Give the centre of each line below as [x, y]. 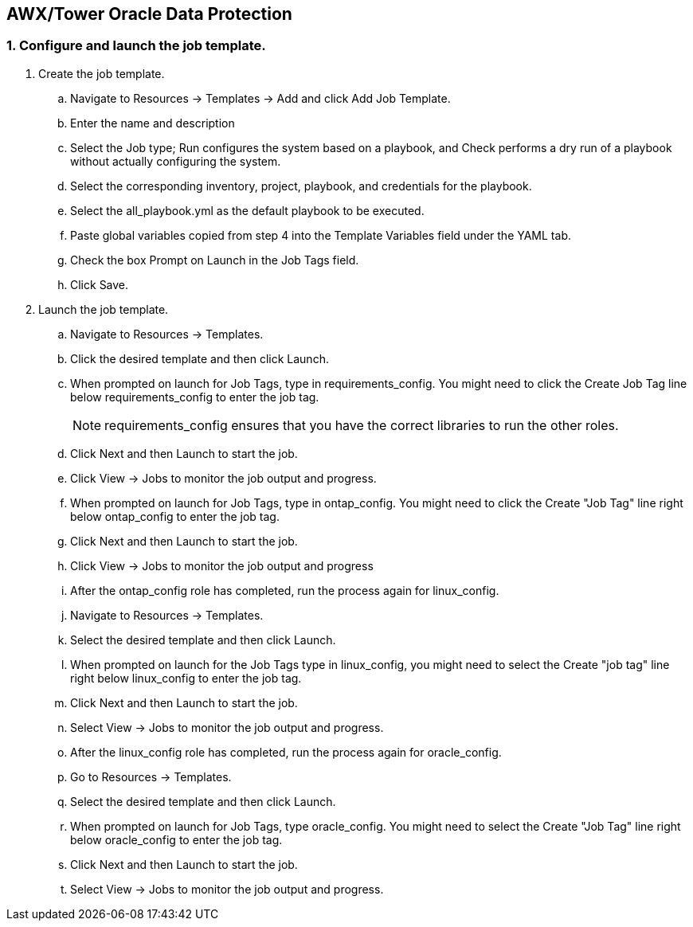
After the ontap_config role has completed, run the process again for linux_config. [285, 590]
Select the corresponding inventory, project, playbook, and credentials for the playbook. [301, 186]
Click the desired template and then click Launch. [200, 358]
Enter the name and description [153, 123]
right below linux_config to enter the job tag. [186, 678]
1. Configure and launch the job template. [136, 46]
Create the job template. [102, 73]
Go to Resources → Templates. [151, 776]
